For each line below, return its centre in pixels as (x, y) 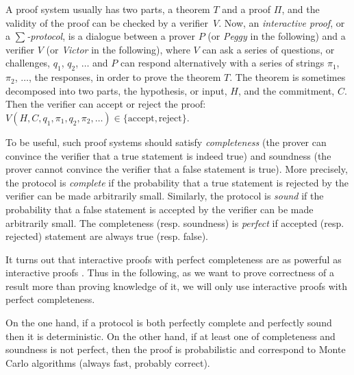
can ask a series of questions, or (268, 49)
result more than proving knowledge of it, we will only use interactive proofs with (176, 286)
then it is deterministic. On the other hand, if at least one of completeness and (170, 336)
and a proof (246, 9)
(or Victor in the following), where (118, 49)
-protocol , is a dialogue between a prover (111, 36)
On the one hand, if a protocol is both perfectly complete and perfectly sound (169, 323)
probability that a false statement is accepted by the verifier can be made (160, 209)
